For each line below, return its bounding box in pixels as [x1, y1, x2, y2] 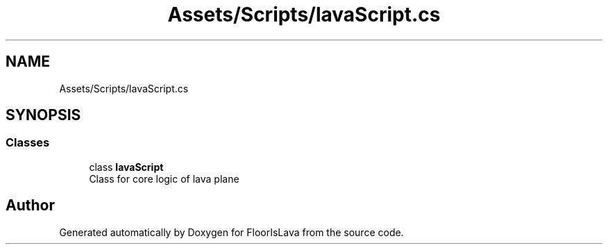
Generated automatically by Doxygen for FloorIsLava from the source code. [59, 226, 404, 238]
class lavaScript [89, 160, 164, 173]
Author [6, 197, 55, 215]
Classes [6, 135, 50, 150]
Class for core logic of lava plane [89, 172, 239, 185]
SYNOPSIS [6, 106, 81, 124]
